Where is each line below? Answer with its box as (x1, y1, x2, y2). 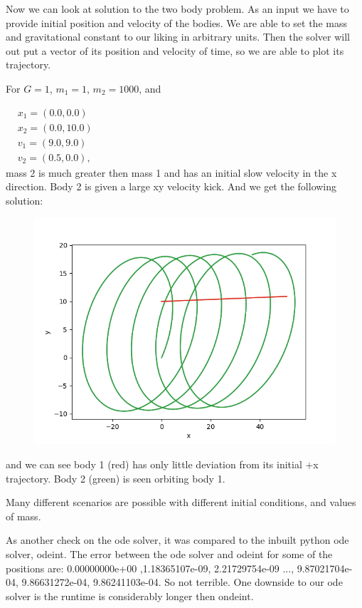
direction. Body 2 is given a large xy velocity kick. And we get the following (6, 179, 337, 194)
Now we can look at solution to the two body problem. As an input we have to (6, 1, 349, 16)
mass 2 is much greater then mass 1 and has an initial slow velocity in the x (6, 165, 337, 180)
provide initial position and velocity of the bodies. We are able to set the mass (6, 15, 347, 30)
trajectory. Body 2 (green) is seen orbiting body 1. (6, 470, 225, 485)
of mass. (6, 508, 41, 523)
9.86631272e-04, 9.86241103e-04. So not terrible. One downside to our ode (21, 574, 343, 589)
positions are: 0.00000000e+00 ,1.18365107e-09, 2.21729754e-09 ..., (6, 560, 294, 575)
